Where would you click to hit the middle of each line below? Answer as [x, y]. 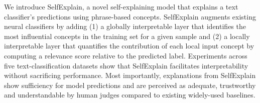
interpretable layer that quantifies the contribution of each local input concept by [129, 46]
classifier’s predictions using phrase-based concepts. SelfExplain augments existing [130, 16]
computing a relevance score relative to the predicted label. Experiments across [126, 55]
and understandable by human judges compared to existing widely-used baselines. [130, 95]
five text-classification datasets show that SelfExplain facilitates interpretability [126, 65]
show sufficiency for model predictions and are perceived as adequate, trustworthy [130, 85]
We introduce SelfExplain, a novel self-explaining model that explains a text [121, 6]
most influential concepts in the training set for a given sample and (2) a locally [127, 36]
